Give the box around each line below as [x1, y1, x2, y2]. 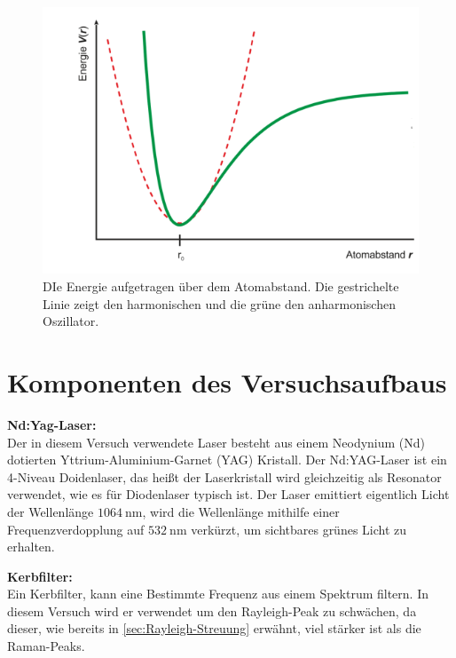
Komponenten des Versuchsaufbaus [7, 364, 447, 400]
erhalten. [7, 537, 55, 556]
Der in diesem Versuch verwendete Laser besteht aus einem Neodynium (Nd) [7, 432, 426, 451]
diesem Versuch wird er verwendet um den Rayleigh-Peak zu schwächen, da [7, 601, 417, 620]
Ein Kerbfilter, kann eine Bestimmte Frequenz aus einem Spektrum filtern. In [7, 584, 429, 603]
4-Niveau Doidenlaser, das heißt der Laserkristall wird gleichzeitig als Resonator [7, 467, 442, 486]
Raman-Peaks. [7, 637, 85, 655]
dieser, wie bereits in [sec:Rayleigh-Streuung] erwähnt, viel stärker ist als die [7, 619, 421, 638]
